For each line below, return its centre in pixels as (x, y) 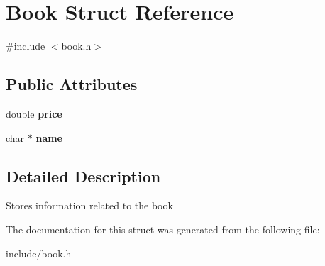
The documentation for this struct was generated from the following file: (163, 229)
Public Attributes (72, 84)
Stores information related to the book (89, 205)
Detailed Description (83, 176)
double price (34, 113)
